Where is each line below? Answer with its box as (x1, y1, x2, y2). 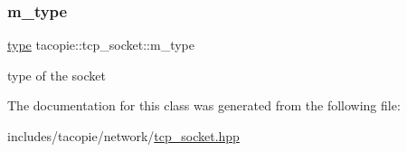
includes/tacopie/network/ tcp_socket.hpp (7, 127, 240, 145)
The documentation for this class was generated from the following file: (7, 96, 401, 115)
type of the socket (7, 65, 106, 84)
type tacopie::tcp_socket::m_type (7, 35, 194, 54)
